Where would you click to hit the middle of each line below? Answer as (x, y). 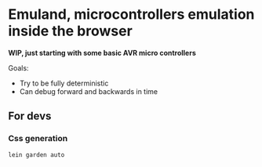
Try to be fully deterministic (64, 83)
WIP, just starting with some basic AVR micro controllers (102, 53)
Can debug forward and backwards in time (89, 91)
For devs (30, 116)
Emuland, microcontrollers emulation (131, 15)
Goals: (18, 67)
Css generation (38, 139)
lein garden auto (36, 154)
